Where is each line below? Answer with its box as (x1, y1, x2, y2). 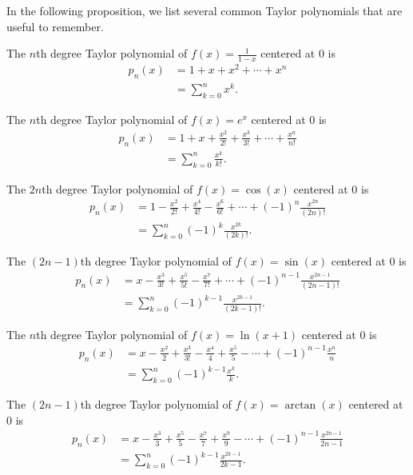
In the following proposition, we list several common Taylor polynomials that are (6, 2, 403, 18)
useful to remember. (6, 18, 104, 34)
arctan (284, 400, 316, 411)
